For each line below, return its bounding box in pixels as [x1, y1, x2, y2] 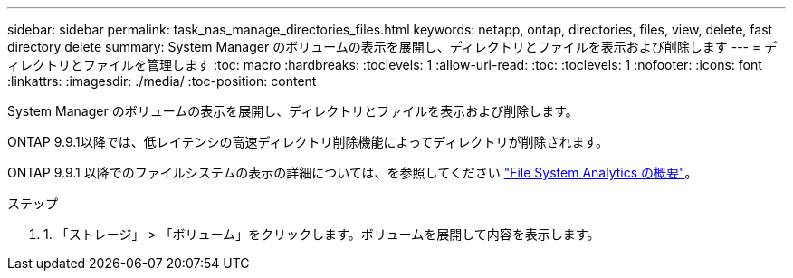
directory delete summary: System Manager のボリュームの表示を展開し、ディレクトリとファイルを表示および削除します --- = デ [7, 39, 778, 54]
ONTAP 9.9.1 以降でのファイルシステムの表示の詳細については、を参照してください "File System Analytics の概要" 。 [7, 165, 698, 180]
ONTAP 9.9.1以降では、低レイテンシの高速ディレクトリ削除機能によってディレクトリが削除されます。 [7, 134, 608, 149]
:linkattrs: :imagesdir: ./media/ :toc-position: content [7, 73, 317, 89]
